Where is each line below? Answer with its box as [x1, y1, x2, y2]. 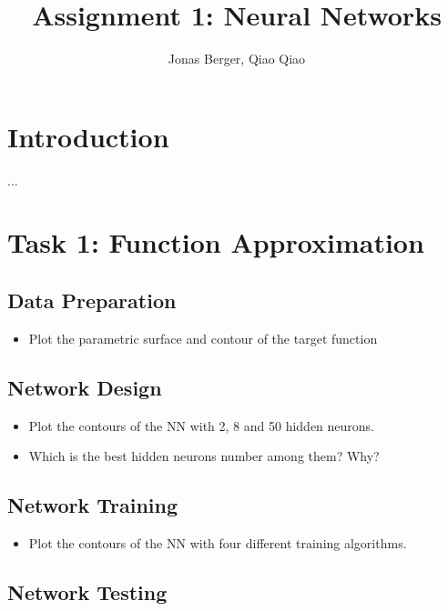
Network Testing [7, 578, 168, 606]
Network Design [7, 373, 162, 401]
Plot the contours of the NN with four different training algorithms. [28, 534, 407, 553]
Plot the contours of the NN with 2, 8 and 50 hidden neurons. [28, 416, 375, 435]
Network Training [7, 491, 178, 519]
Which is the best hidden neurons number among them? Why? [28, 446, 380, 466]
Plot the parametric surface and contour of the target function [28, 328, 378, 347]
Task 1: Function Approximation [7, 224, 424, 261]
